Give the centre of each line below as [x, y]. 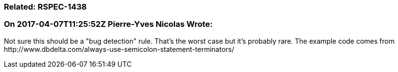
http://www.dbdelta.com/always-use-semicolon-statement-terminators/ [119, 49]
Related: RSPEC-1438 [45, 7]
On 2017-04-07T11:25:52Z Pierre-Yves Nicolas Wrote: [108, 24]
